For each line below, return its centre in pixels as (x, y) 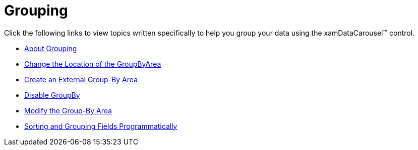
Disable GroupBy (52, 95)
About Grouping (51, 48)
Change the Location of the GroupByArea (93, 64)
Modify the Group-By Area (68, 110)
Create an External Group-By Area (81, 79)
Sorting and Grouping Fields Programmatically (101, 126)
